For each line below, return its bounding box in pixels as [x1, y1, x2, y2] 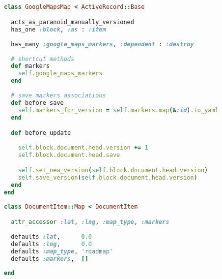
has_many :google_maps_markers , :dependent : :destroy [11, 40, 194, 48]
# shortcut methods [11, 55, 75, 62]
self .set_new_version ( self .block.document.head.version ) [18, 167, 208, 174]
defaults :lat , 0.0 [11, 233, 92, 241]
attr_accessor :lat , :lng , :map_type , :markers [11, 218, 169, 226]
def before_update [11, 129, 71, 137]
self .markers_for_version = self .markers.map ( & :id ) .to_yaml [18, 106, 219, 114]
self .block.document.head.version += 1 [18, 144, 148, 151]
